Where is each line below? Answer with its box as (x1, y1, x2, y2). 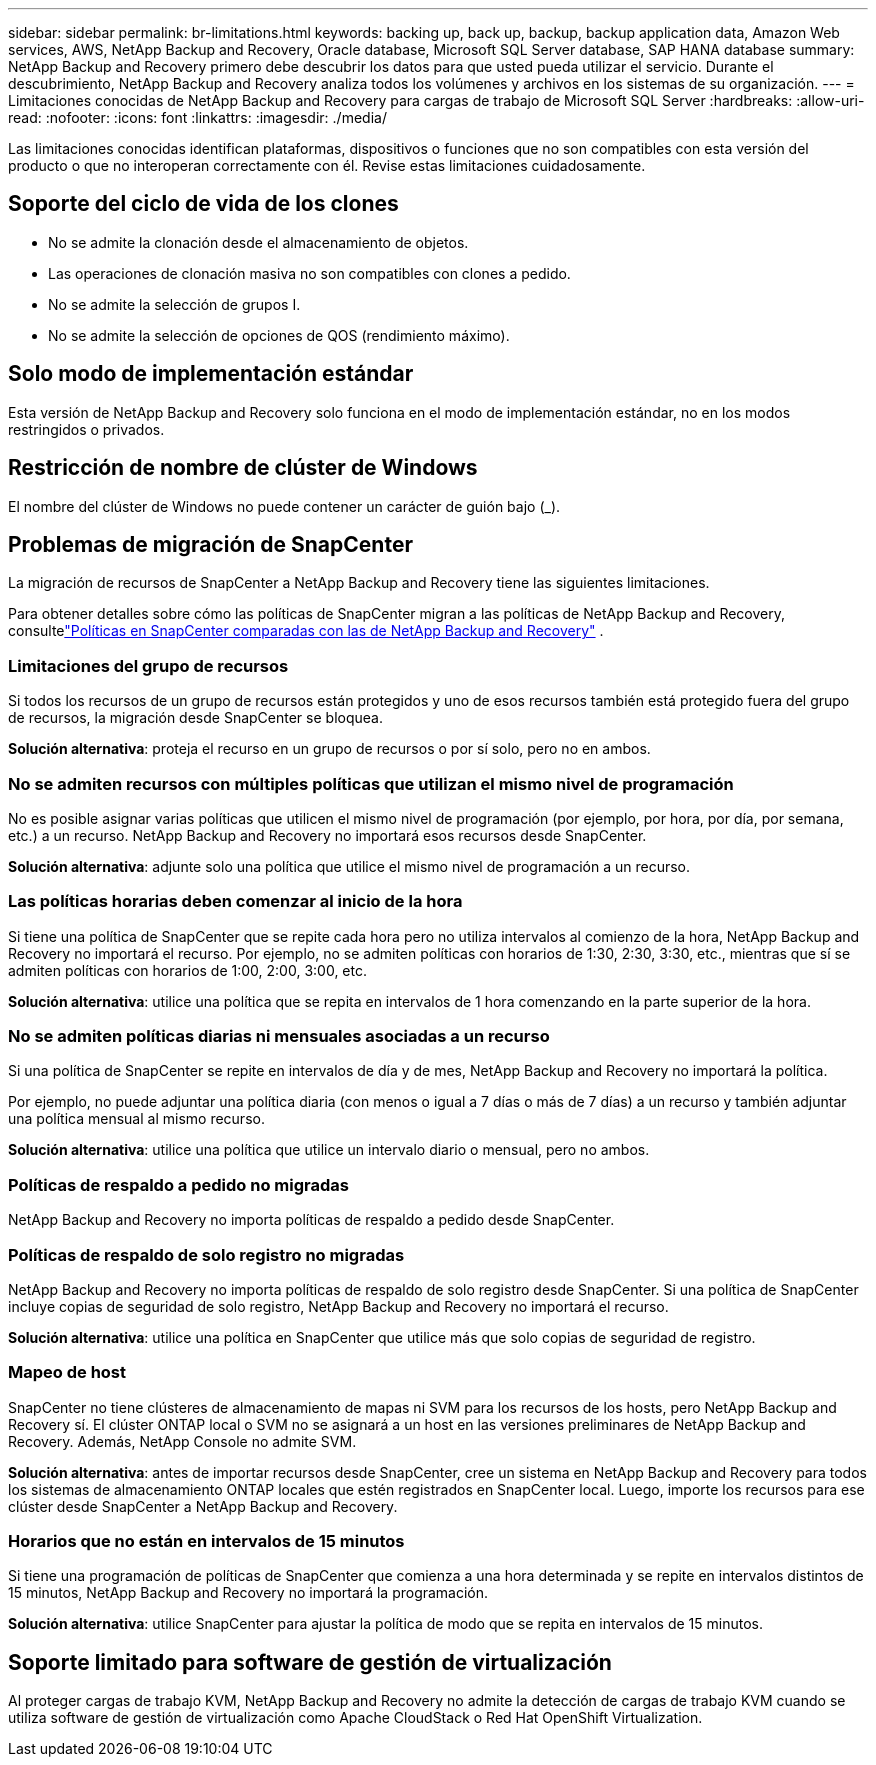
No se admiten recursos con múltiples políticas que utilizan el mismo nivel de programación (8, 773, 734, 794)
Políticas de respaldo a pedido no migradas (8, 1174, 349, 1195)
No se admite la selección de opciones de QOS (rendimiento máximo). (48, 326, 510, 344)
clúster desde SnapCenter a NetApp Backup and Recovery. (8, 1497, 398, 1515)
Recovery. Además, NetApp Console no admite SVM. (8, 1432, 357, 1450)
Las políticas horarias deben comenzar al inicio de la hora (8, 891, 463, 912)
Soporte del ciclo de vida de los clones (8, 191, 399, 217)
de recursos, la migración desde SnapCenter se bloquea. (8, 709, 383, 727)
